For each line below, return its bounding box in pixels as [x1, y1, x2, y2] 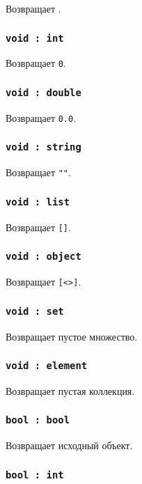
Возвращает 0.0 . [6, 110, 77, 125]
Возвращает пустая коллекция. [6, 383, 135, 398]
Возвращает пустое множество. [6, 329, 138, 343]
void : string [6, 141, 81, 153]
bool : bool [6, 414, 70, 426]
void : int [6, 32, 64, 44]
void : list [6, 196, 70, 208]
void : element [6, 360, 88, 372]
